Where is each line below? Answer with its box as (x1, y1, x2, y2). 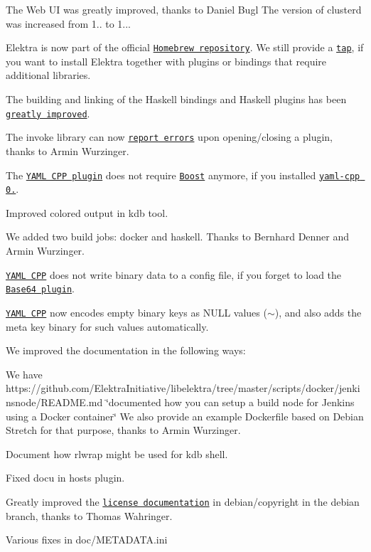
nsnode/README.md (6, 394, 103, 409)
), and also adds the (274, 304, 362, 319)
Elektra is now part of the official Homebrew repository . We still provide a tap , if (6, 40, 364, 55)
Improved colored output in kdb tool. (6, 205, 168, 220)
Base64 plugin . (6, 281, 75, 296)
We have (6, 366, 43, 381)
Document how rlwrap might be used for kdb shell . (6, 446, 228, 461)
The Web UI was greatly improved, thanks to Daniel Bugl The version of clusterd (6, 2, 362, 16)
